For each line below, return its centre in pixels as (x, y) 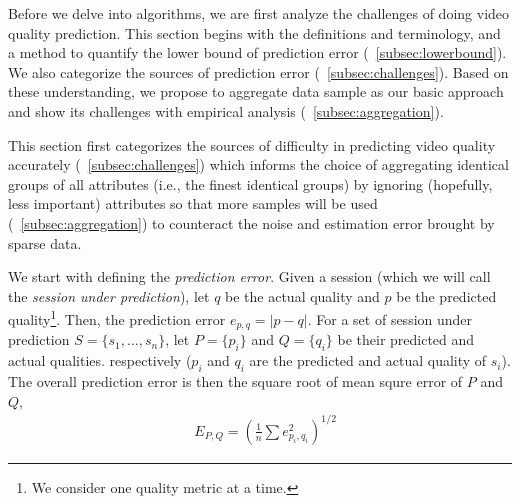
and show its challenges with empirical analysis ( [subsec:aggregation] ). (226, 110)
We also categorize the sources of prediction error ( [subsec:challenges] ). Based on (258, 71)
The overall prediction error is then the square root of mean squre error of (235, 381)
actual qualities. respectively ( (100, 360)
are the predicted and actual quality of (368, 360)
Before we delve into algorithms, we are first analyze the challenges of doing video (259, 13)
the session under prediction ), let (109, 295)
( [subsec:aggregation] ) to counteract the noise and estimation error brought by (251, 222)
